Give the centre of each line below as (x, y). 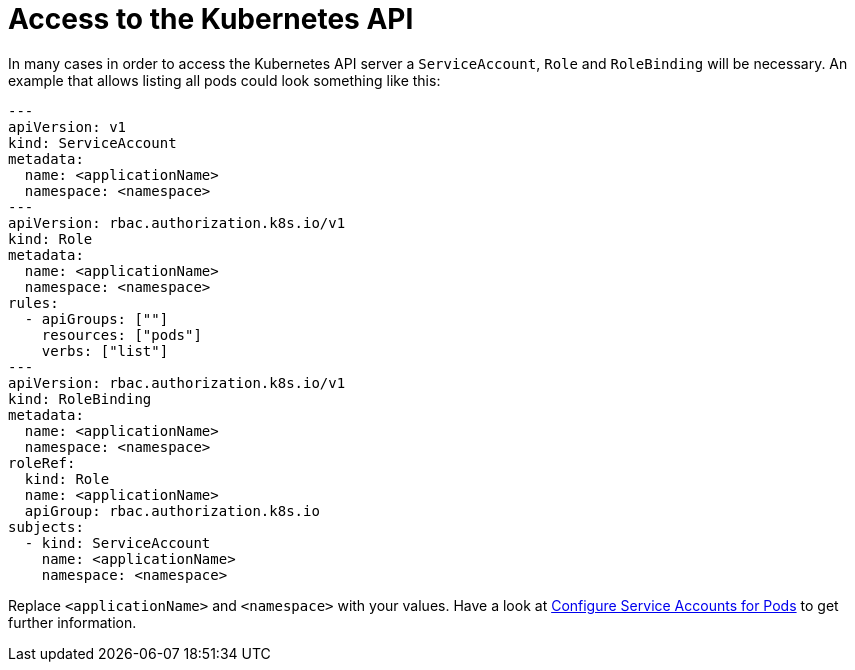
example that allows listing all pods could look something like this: (224, 80)
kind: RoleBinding (80, 398)
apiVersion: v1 (67, 126)
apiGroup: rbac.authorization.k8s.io (172, 510)
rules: (33, 302)
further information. (72, 622)
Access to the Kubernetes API (211, 19)
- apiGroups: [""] (96, 318)
